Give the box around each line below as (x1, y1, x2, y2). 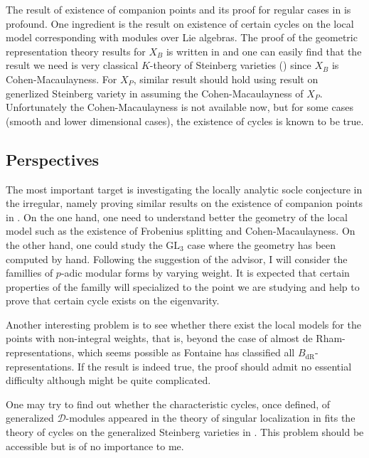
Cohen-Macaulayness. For (6, 71, 117, 86)
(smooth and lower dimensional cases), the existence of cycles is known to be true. (6, 113, 364, 128)
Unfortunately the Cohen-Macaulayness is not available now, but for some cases (6, 100, 353, 114)
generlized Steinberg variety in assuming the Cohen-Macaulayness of (6, 85, 304, 100)
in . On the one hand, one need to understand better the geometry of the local (6, 209, 348, 224)
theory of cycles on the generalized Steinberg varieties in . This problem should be (6, 425, 364, 440)
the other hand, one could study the (6, 237, 163, 252)
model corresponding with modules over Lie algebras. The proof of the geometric (6, 30, 358, 45)
